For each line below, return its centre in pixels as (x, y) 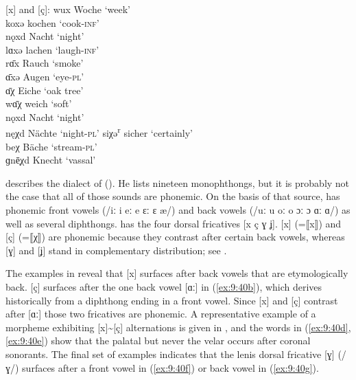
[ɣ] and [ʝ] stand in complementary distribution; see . (116, 250)
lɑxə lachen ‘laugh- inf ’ (52, 49)
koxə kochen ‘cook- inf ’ (52, 22)
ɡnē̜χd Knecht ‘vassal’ (51, 160)
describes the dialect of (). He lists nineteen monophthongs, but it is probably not (178, 182)
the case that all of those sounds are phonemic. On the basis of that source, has (173, 196)
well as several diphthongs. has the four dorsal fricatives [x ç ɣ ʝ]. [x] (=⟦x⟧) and (174, 223)
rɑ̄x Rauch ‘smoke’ (45, 63)
